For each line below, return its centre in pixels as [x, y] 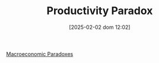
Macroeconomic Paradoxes [40, 54]
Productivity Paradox [100, 11]
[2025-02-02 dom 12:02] [100, 27]
